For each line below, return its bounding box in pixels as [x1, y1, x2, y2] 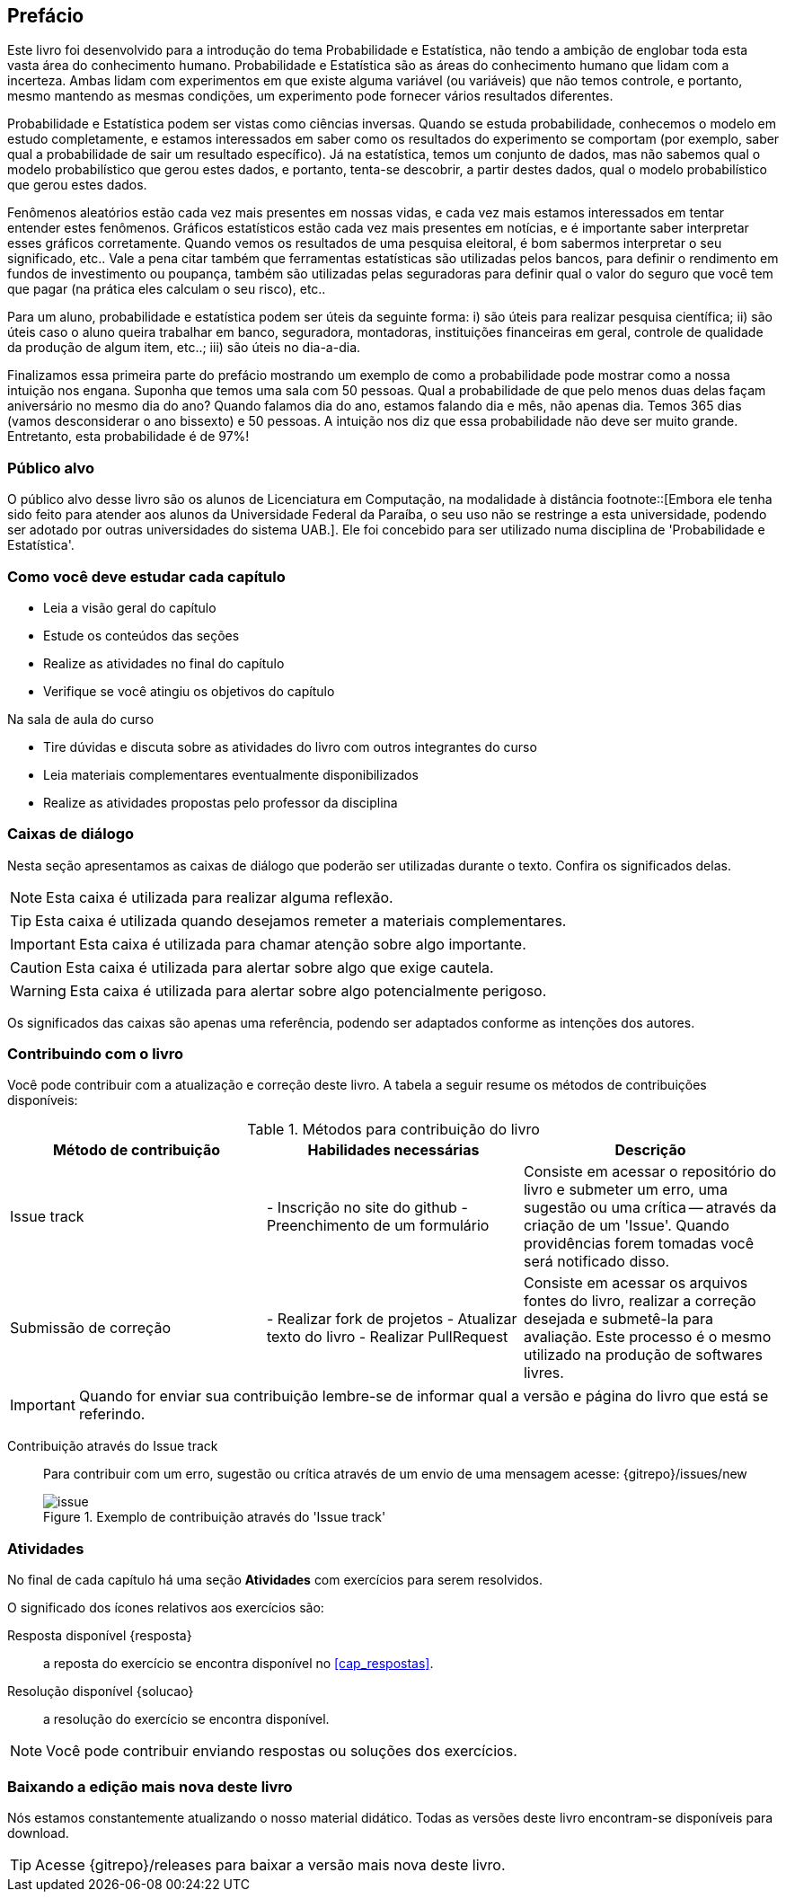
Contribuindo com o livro [7, 1045, 184, 1064]
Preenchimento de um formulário [266, 1216, 490, 1235]
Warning [10, 981, 66, 1000]
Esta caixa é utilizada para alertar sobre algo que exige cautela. [66, 958, 494, 976]
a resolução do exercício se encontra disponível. [43, 1711, 330, 1727]
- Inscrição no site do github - [266, 1198, 468, 1217]
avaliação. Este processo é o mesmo [523, 1328, 772, 1347]
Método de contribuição [52, 1141, 221, 1160]
